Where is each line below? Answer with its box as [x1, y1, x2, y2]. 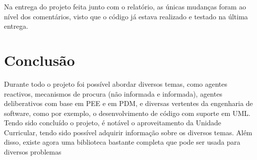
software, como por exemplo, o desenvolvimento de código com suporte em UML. [4, 107, 251, 118]
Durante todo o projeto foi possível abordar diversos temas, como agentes [4, 78, 228, 89]
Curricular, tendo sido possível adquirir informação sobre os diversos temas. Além [4, 127, 253, 137]
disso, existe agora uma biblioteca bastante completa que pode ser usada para [4, 137, 241, 147]
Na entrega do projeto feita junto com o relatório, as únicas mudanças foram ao [4, 1, 246, 11]
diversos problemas [4, 147, 62, 157]
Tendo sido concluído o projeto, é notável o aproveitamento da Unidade [4, 117, 221, 128]
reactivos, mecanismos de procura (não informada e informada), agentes [4, 88, 222, 99]
